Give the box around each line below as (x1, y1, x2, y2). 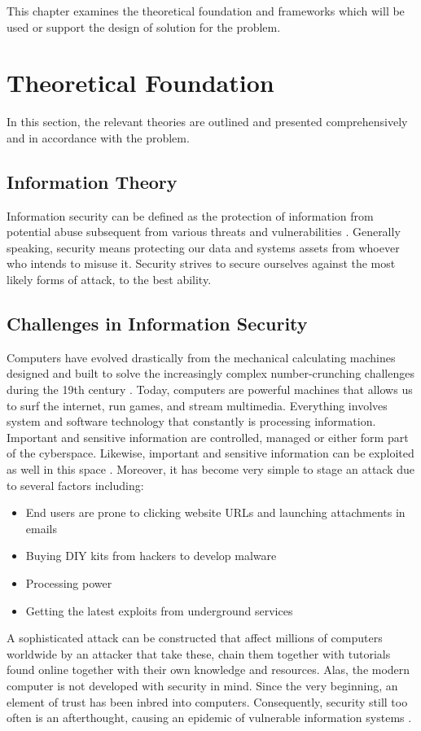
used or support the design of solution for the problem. (7, 18, 281, 35)
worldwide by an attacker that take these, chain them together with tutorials (7, 645, 391, 662)
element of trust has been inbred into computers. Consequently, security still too (7, 693, 408, 710)
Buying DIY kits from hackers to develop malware (25, 547, 277, 564)
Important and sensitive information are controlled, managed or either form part (7, 428, 409, 445)
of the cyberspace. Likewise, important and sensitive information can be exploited (7, 444, 414, 462)
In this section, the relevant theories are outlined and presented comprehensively (7, 113, 408, 130)
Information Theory (7, 169, 178, 194)
